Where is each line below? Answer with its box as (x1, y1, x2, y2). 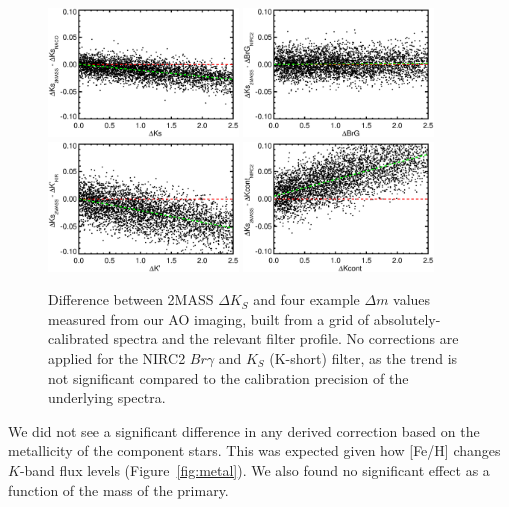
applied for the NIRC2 (48, 347, 186, 368)
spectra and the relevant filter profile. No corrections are (113, 328, 459, 349)
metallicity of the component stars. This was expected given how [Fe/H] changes (8, 440, 501, 461)
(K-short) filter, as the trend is (269, 347, 458, 368)
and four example (253, 289, 360, 310)
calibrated (48, 328, 109, 349)
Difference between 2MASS (48, 289, 214, 310)
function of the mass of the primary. (8, 479, 229, 500)
